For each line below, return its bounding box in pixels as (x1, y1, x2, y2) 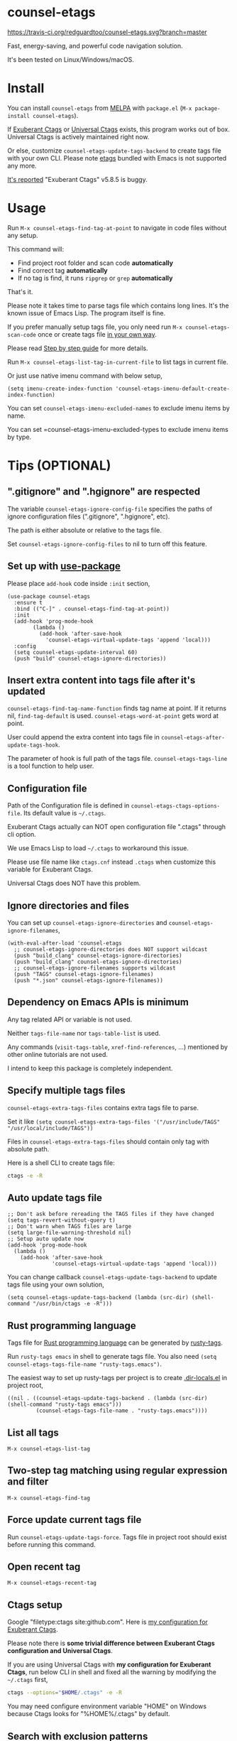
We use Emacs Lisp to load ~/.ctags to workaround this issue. (7, 844, 189, 852)
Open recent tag (7, 1561, 81, 1573)
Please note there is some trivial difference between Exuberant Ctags (7, 1639, 215, 1648)
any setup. (7, 231, 38, 239)
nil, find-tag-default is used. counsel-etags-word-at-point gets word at (7, 712, 219, 720)
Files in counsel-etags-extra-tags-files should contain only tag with (7, 1137, 209, 1146)
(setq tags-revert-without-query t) (7, 1217, 116, 1224)
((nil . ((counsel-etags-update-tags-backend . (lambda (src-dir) (7, 1395, 208, 1402)
